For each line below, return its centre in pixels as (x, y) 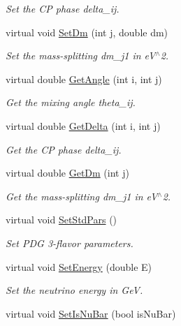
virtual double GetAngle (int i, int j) (84, 79)
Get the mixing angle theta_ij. (71, 102)
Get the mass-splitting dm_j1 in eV (82, 196)
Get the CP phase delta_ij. (64, 149)
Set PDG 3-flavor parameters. (70, 243)
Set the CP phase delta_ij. (63, 8)
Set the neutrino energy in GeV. (74, 290)
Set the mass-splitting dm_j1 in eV (81, 55)
